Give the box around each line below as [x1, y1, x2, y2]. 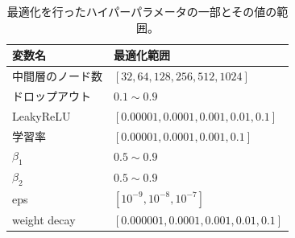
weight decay [12, 211, 76, 228]
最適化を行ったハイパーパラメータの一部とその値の [6, 3, 277, 19]
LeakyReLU [12, 107, 71, 124]
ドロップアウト [12, 87, 91, 104]
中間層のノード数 [12, 68, 102, 84]
